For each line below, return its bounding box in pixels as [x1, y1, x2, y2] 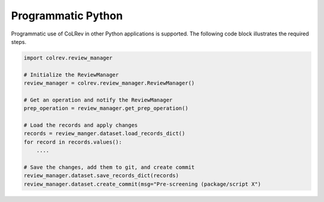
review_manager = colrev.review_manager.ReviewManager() [23, 80, 195, 87]
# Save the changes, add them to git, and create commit [23, 164, 195, 171]
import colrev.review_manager [23, 54, 113, 61]
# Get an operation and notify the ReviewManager [23, 96, 173, 103]
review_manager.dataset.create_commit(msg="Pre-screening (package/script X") [23, 180, 261, 188]
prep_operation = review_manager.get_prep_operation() [23, 105, 188, 112]
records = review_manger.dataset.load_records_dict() [23, 130, 185, 137]
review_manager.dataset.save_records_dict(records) [23, 172, 179, 179]
